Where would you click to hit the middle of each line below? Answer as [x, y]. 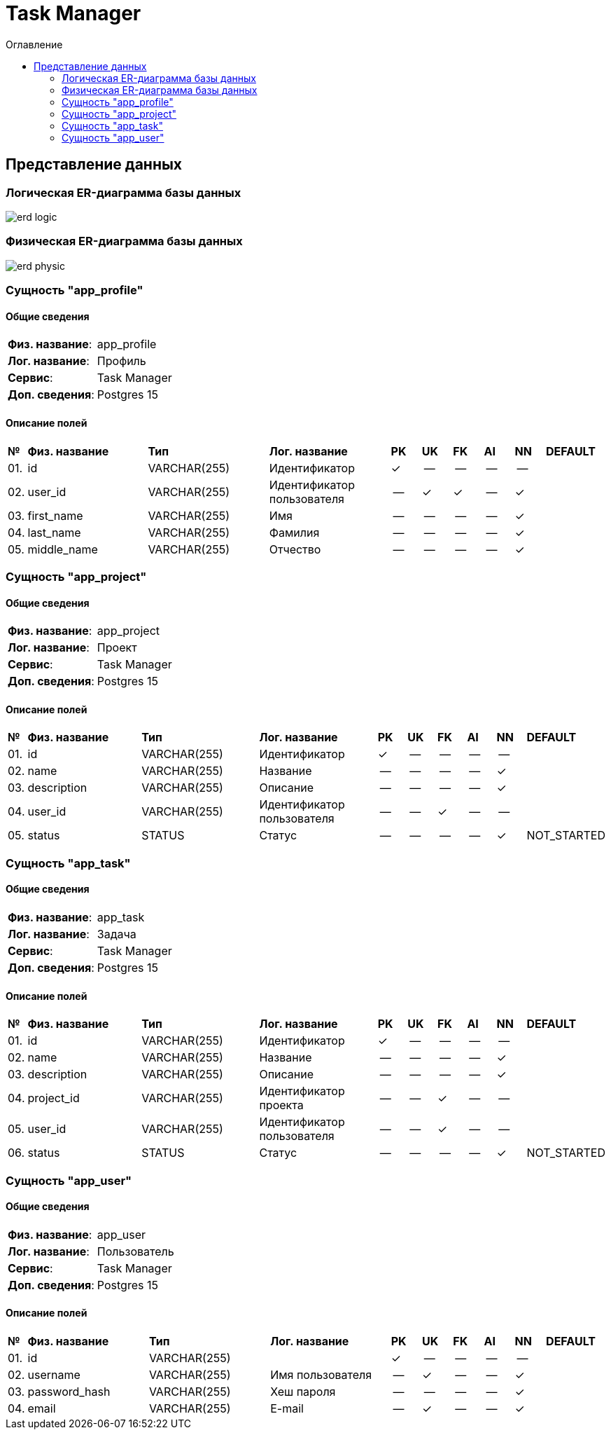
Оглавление [34, 44]
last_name [54, 532]
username [54, 1374]
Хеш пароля [303, 1391]
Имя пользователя [321, 1374]
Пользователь [135, 1251]
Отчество [295, 549]
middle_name [63, 549]
